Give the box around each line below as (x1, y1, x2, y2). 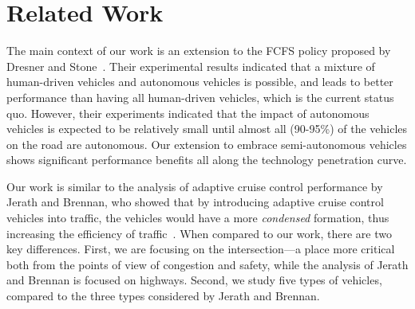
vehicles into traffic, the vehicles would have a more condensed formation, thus (6, 209, 389, 226)
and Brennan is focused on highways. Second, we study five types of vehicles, (6, 272, 382, 288)
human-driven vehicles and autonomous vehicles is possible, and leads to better (6, 73, 393, 90)
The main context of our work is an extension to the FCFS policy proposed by (6, 42, 391, 59)
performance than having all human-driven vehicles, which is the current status (6, 88, 394, 105)
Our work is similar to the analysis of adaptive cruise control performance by (6, 178, 383, 194)
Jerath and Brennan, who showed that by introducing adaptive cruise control (6, 194, 384, 210)
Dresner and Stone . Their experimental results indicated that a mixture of (6, 57, 375, 74)
